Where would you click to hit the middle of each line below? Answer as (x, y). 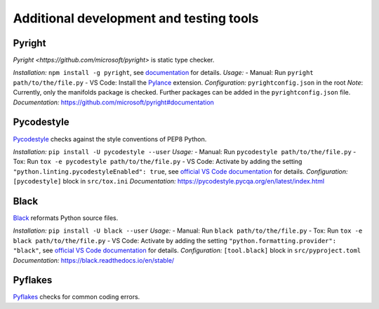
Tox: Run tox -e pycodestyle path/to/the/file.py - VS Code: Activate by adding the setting (158, 162)
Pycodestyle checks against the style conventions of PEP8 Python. (110, 139)
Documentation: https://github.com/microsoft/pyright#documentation (113, 102)
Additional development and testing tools (136, 18)
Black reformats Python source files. (66, 218)
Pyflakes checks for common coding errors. (77, 297)
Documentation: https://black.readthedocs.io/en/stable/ (94, 260)
